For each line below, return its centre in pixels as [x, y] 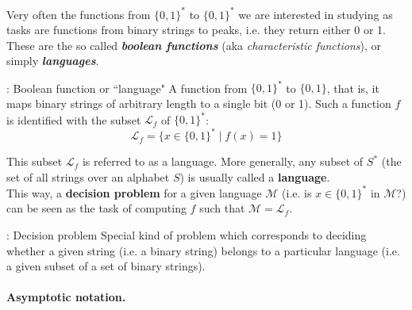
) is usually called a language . [255, 176]
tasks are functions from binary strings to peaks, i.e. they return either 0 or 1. [196, 30]
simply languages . [53, 61]
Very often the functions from [79, 14]
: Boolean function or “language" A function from [127, 88]
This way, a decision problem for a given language [134, 192]
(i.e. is [297, 192]
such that [222, 208]
